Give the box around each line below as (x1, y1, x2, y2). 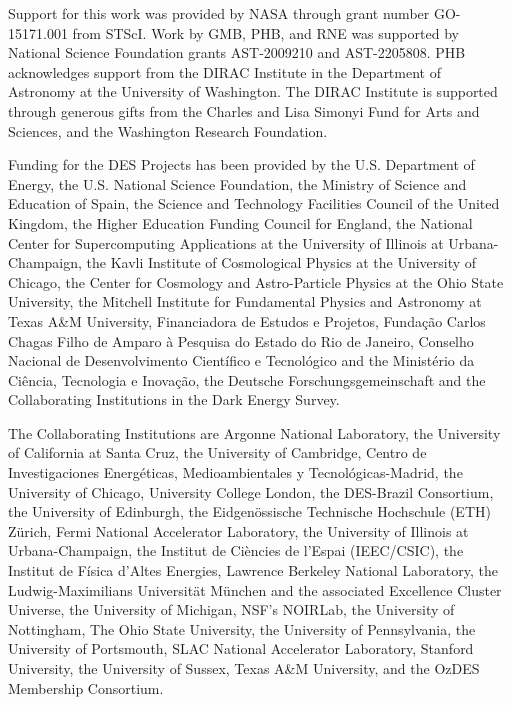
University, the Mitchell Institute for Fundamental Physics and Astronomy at (8, 291, 482, 312)
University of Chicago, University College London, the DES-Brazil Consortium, (8, 481, 494, 502)
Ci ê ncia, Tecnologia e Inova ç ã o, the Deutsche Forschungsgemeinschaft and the (8, 369, 486, 390)
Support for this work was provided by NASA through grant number (8, 3, 430, 23)
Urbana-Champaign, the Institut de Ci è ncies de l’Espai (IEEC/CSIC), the (8, 540, 464, 561)
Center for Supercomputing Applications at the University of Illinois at (8, 232, 444, 253)
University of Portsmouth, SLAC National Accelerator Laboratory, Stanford (8, 638, 474, 659)
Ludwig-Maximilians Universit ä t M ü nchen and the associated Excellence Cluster (8, 579, 502, 600)
